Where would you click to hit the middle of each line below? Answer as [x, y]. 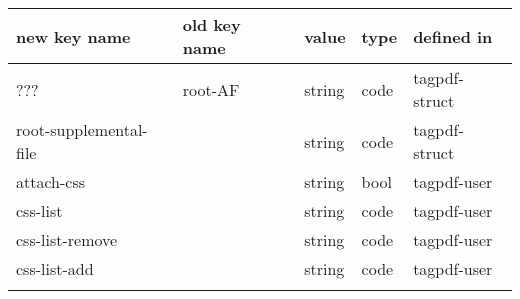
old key [211, 24]
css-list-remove [67, 239]
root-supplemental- [82, 129]
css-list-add [55, 268]
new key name [73, 36]
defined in [453, 36]
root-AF [211, 89]
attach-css [51, 181]
